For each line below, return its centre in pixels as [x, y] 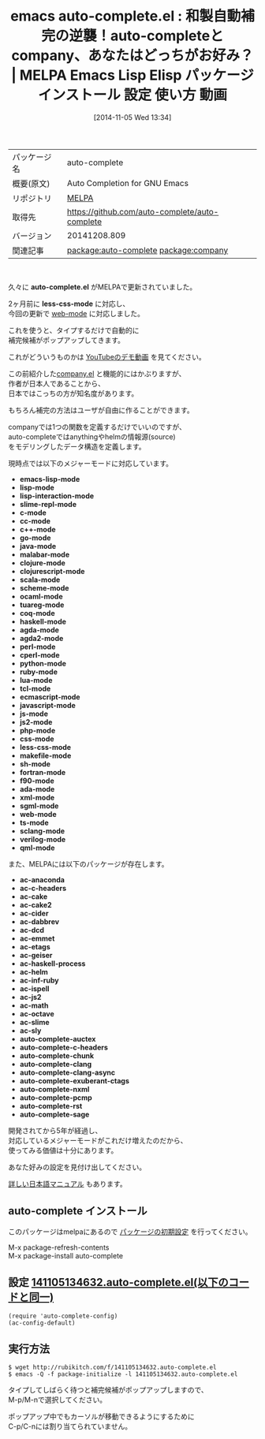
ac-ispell [34, 988]
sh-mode [35, 764]
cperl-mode [39, 654]
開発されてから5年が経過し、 [55, 1130]
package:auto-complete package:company [147, 250]
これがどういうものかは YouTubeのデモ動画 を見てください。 [107, 356]
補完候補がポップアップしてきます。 [66, 340]
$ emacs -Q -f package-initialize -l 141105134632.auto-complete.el [123, 1374]
